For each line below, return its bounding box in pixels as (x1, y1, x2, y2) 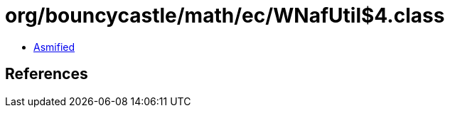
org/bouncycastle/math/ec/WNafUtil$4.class (5, 4, 445, 28)
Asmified (33, 40, 75, 53)
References (5, 65, 88, 83)
